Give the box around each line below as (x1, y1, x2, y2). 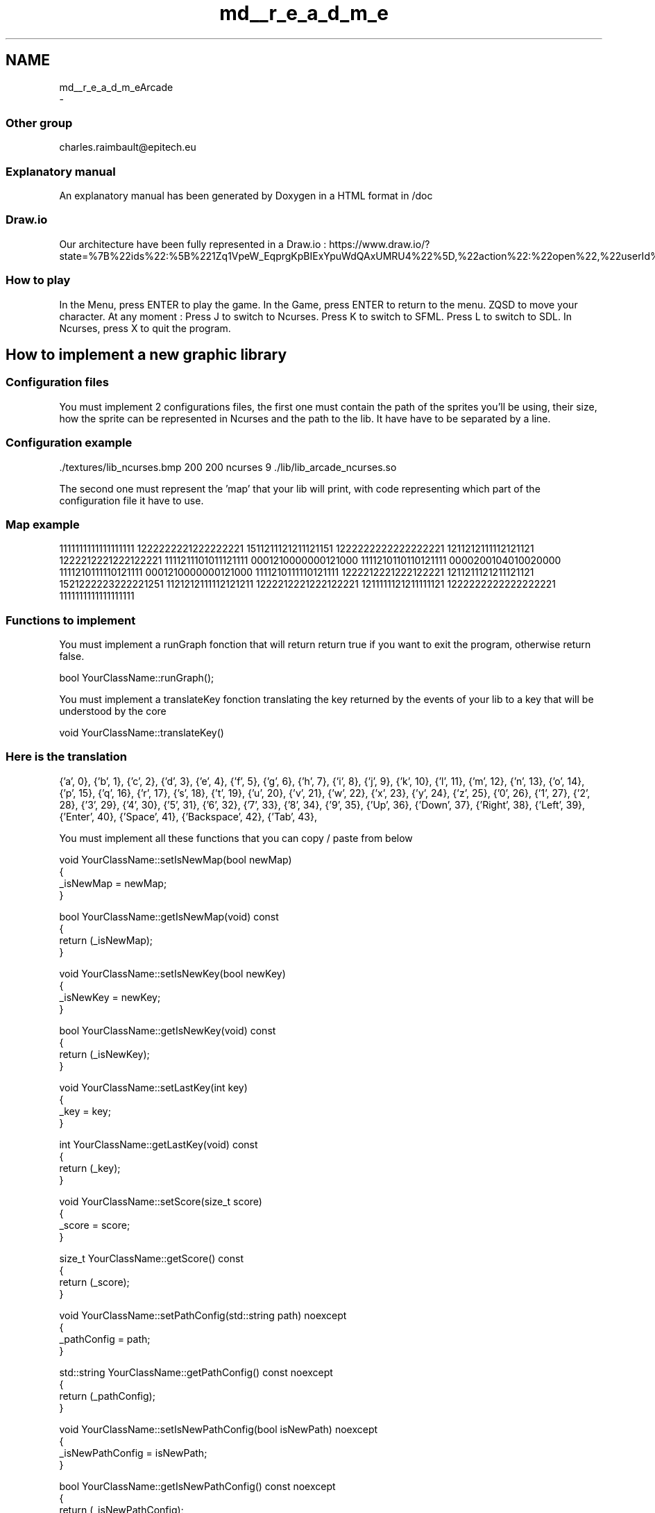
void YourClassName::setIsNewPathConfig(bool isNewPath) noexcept (59, 1423, 378, 1435)
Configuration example (6, 436, 133, 450)
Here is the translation (6, 750, 128, 764)
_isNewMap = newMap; (59, 877, 167, 889)
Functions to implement (6, 613, 136, 627)
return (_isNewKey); (59, 1048, 150, 1060)
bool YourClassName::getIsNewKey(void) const (59, 1024, 276, 1036)
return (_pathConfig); (59, 1389, 155, 1402)
